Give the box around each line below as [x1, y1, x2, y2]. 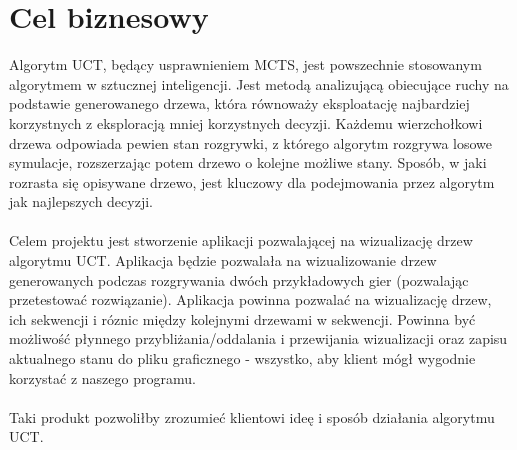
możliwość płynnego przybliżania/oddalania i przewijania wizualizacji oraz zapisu [9, 328, 508, 349]
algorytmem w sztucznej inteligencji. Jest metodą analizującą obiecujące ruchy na [9, 73, 509, 94]
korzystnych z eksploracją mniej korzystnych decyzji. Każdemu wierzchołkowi [9, 112, 483, 133]
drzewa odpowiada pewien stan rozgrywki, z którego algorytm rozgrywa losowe [9, 132, 493, 153]
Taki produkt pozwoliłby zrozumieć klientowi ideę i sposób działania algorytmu [9, 406, 495, 427]
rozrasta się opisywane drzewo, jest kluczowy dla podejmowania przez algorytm [9, 171, 495, 192]
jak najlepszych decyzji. [9, 191, 153, 212]
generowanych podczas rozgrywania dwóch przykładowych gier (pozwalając [9, 269, 469, 290]
